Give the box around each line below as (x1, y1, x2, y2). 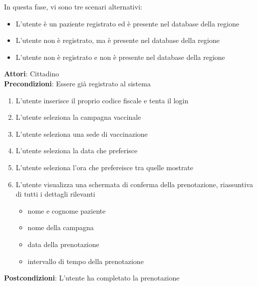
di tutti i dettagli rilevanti (15, 189, 95, 199)
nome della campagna (27, 222, 94, 233)
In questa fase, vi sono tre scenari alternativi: (4, 1, 142, 11)
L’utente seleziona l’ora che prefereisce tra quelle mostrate (15, 162, 194, 172)
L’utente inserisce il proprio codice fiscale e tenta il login (15, 95, 189, 105)
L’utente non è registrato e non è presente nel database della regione (15, 51, 225, 62)
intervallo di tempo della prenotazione (27, 256, 144, 266)
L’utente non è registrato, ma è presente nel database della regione (15, 35, 220, 45)
